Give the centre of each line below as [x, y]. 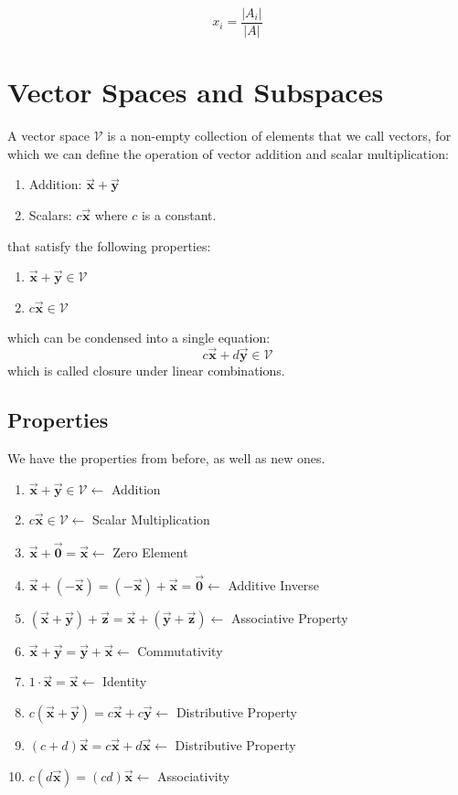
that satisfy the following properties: [109, 245]
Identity [124, 681]
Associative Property [289, 617]
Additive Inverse [274, 584]
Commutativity [180, 650]
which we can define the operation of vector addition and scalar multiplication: [228, 153]
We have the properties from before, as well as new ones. [166, 457]
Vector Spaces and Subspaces [196, 92]
